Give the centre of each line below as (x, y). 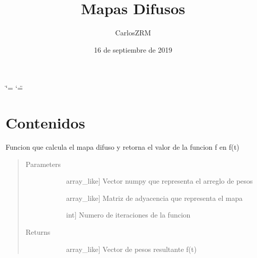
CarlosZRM (133, 33)
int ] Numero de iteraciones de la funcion (128, 215)
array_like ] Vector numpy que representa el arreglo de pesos (159, 181)
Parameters (43, 164)
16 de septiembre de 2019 (133, 49)
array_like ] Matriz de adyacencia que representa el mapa (154, 198)
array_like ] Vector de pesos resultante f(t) (131, 249)
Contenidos (46, 123)
